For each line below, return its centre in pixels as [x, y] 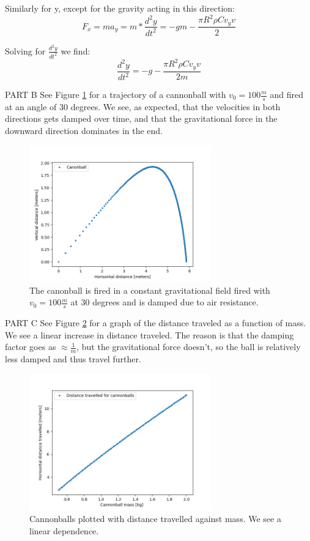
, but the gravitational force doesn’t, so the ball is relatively [189, 347]
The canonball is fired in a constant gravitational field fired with [150, 290]
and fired [287, 94]
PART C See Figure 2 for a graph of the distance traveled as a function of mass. [156, 323]
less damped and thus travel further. [73, 359]
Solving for [25, 50]
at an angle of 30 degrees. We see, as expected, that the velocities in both [143, 106]
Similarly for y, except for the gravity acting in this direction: [120, 8]
